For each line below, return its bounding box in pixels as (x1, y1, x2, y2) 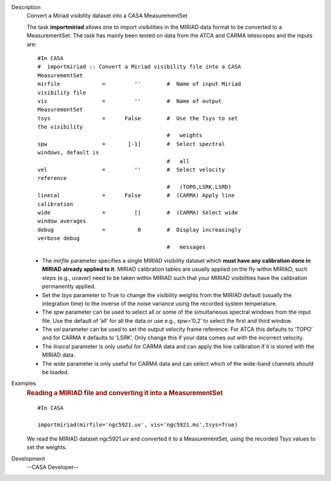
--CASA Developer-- (26, 463, 79, 471)
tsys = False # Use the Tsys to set (37, 115, 238, 122)
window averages (37, 218, 86, 225)
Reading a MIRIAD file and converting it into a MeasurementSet (26, 388, 223, 397)
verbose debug (37, 235, 80, 242)
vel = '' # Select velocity (37, 166, 225, 173)
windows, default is (37, 149, 99, 156)
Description (11, 4, 41, 10)
